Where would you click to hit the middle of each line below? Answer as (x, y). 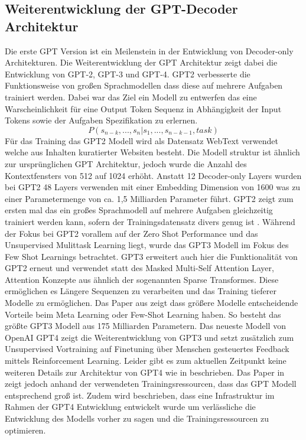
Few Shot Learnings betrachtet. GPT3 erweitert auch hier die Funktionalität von (151, 256)
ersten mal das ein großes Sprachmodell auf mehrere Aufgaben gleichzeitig (139, 210)
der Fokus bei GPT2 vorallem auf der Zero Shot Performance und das (131, 233)
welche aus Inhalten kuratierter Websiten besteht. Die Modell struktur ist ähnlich (152, 152)
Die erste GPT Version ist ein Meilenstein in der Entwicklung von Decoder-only (149, 50)
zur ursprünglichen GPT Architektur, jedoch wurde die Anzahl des (126, 163)
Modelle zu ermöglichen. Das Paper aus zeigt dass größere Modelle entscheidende (152, 303)
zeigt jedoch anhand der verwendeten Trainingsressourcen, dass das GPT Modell (151, 384)
